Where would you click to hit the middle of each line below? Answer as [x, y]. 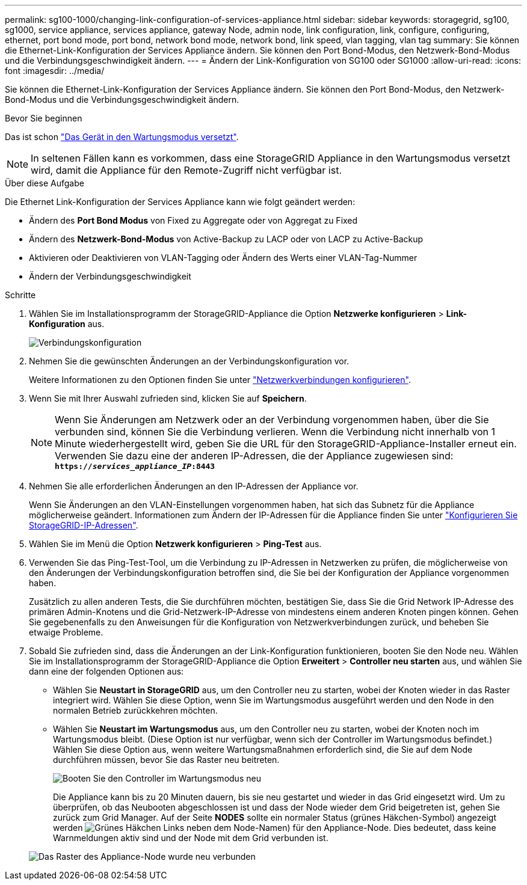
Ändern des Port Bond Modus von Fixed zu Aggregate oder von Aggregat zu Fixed [193, 220]
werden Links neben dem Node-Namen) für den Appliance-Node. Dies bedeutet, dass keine [275, 828]
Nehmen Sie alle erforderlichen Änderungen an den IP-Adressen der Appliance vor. [194, 486]
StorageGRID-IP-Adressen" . [84, 525]
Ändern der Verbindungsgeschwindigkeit [110, 276]
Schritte [20, 295]
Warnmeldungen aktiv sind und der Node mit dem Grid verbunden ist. [191, 838]
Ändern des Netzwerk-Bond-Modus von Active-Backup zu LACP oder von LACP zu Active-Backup [226, 239]
